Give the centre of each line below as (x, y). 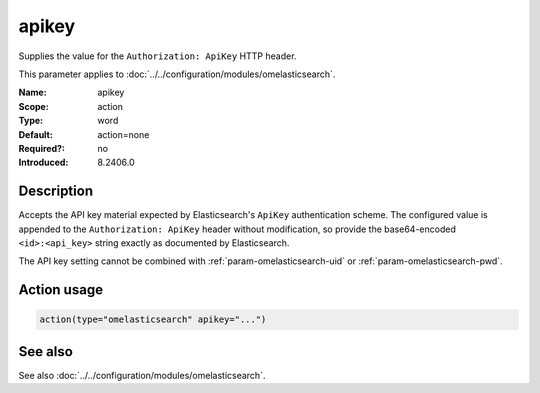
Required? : (41, 148)
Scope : (33, 106)
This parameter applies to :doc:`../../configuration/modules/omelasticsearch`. (177, 74)
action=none (123, 134)
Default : (36, 134)
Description (56, 191)
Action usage (61, 290)
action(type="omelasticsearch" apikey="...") (153, 319)
